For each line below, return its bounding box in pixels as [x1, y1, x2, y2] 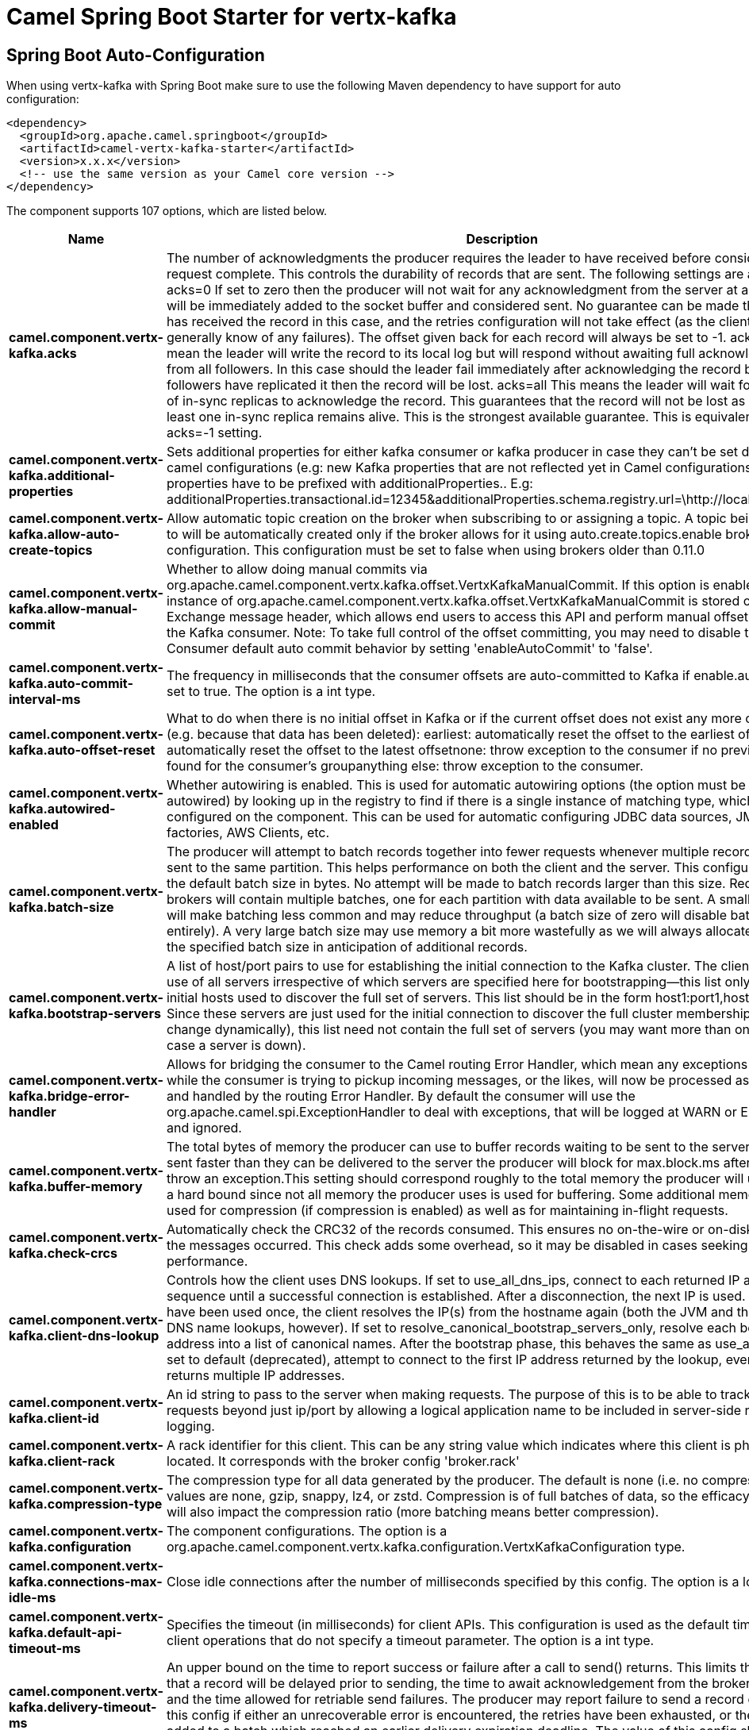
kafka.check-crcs [9, 1245, 117, 1262]
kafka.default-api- [9, 1624, 122, 1641]
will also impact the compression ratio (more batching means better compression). [166, 1504, 659, 1520]
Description [466, 231, 538, 248]
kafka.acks [9, 345, 77, 362]
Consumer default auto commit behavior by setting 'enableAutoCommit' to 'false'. [166, 640, 653, 657]
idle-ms [9, 1590, 56, 1606]
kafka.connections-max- [9, 1574, 163, 1590]
